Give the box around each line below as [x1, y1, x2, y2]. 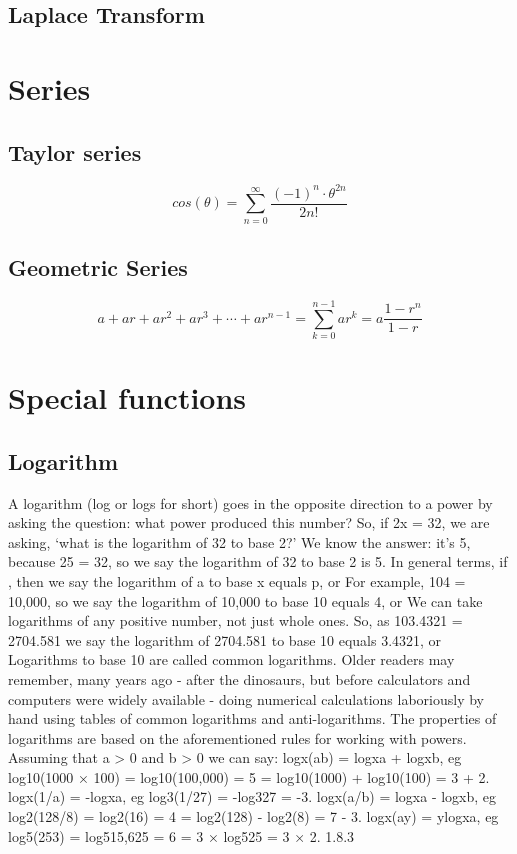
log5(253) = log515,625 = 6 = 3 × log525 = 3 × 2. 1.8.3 [8, 825, 355, 846]
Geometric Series [8, 252, 188, 283]
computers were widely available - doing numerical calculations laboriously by [8, 688, 484, 709]
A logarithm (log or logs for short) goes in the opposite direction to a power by [8, 492, 493, 513]
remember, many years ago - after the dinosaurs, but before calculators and [8, 668, 471, 689]
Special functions [8, 377, 247, 418]
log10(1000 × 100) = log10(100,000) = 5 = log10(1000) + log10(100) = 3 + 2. [8, 766, 490, 787]
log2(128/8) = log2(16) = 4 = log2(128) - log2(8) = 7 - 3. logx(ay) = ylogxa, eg [8, 806, 499, 827]
